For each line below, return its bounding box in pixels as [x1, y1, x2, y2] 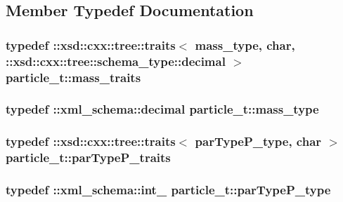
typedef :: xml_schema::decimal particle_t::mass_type [6, 100, 319, 118]
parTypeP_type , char [195, 133, 322, 150]
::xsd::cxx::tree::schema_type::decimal [6, 52, 226, 69]
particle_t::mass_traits [6, 68, 141, 86]
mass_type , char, [195, 36, 295, 53]
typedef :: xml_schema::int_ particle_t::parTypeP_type [6, 181, 331, 198]
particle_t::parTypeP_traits [6, 149, 171, 166]
